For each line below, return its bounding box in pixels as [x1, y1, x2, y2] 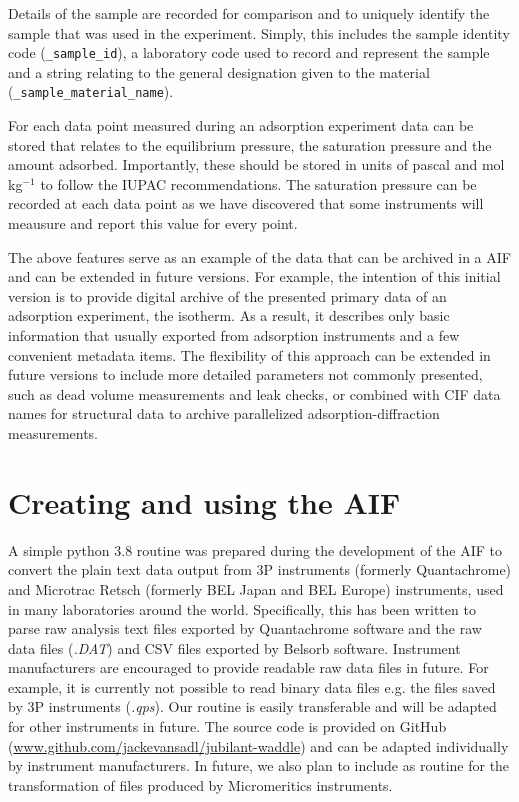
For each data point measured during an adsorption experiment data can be [8, 115, 474, 136]
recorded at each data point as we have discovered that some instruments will [8, 193, 484, 214]
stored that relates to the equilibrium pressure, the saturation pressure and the [8, 134, 492, 155]
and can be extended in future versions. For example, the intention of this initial [8, 266, 501, 287]
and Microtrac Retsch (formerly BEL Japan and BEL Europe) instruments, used [8, 578, 504, 599]
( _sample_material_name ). [8, 81, 174, 102]
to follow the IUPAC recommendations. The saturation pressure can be [40, 173, 477, 194]
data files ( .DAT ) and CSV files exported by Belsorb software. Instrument [8, 637, 461, 658]
